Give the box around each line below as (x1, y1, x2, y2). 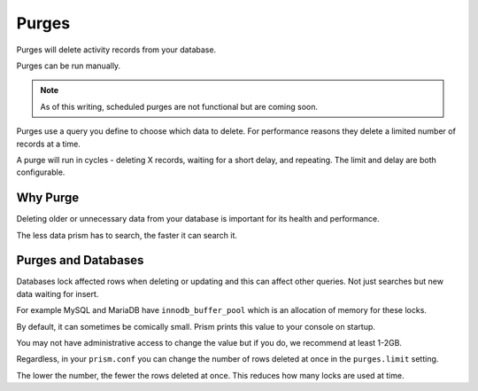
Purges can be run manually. (16, 60, 121, 71)
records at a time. (16, 138, 81, 149)
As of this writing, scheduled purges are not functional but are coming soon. (40, 101, 319, 112)
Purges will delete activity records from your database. (16, 44, 217, 55)
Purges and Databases (16, 253, 144, 268)
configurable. (16, 167, 66, 177)
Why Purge (16, 191, 80, 206)
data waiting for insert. (16, 288, 99, 299)
